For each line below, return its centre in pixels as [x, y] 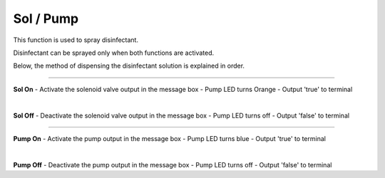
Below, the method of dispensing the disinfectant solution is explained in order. [129, 66]
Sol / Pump [46, 19]
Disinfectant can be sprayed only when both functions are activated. [114, 53]
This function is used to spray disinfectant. [76, 40]
